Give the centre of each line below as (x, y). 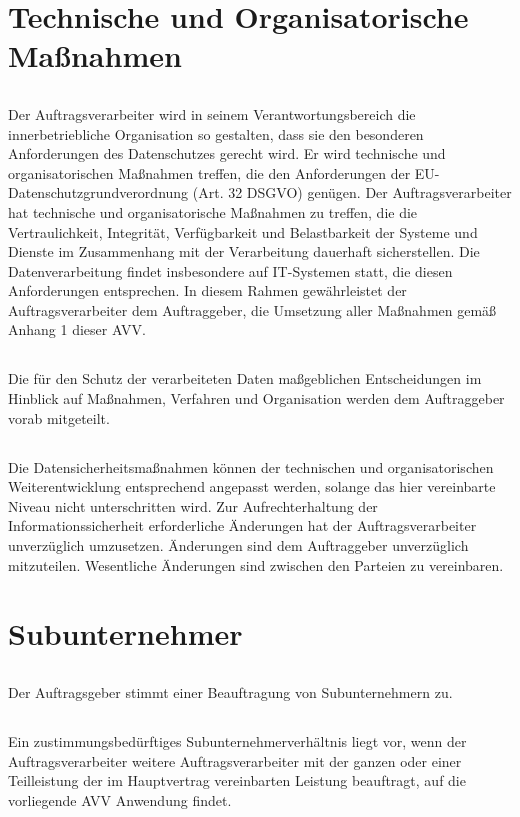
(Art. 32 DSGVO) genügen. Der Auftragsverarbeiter (352, 192)
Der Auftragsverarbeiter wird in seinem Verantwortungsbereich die (212, 113)
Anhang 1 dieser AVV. (77, 329)
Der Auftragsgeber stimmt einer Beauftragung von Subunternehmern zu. (230, 691)
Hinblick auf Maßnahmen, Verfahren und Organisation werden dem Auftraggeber (256, 398)
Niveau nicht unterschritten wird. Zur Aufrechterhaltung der (193, 505)
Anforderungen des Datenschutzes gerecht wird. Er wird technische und (227, 153)
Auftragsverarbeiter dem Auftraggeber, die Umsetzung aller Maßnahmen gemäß (252, 309)
